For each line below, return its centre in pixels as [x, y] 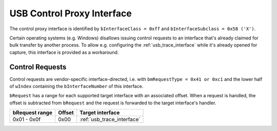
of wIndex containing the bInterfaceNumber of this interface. [76, 86]
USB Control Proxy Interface [71, 13]
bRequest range [33, 113]
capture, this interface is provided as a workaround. [64, 52]
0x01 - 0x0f [27, 119]
